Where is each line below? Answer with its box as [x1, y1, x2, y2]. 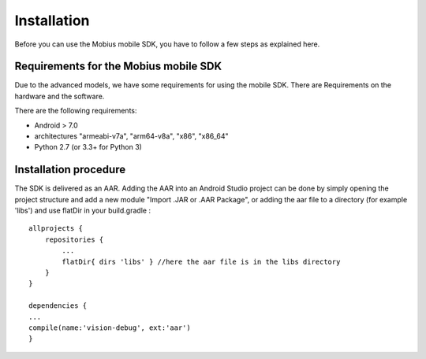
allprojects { [28, 224, 83, 233]
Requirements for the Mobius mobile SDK [14, 60, 222, 73]
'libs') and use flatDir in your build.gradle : [14, 205, 151, 216]
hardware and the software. [14, 91, 105, 101]
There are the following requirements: [14, 106, 137, 116]
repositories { [44, 235, 104, 244]
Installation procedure [14, 163, 126, 176]
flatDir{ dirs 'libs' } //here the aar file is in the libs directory [62, 257, 341, 266]
